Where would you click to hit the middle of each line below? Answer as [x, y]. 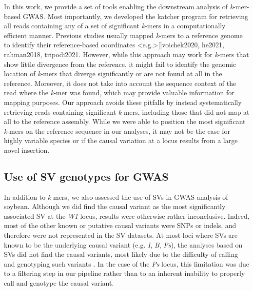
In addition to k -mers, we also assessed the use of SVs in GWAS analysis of [116, 197]
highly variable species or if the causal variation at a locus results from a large [121, 140]
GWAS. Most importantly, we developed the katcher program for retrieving [136, 16]
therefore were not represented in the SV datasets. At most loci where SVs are [121, 235]
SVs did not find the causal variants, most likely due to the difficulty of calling [121, 254]
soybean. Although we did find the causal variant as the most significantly [115, 206]
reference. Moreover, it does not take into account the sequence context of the [120, 83]
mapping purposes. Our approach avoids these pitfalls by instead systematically [123, 102]
